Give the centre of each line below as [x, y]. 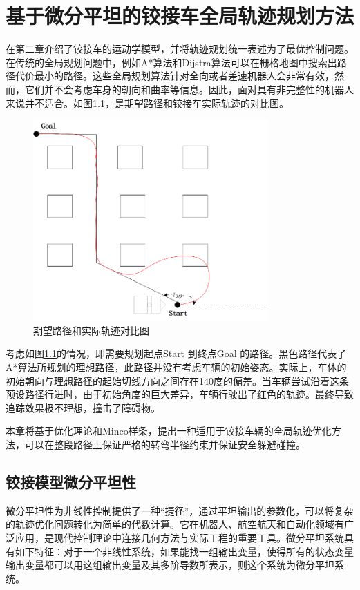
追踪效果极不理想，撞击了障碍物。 [83, 407]
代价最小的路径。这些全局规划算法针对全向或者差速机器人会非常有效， [174, 76]
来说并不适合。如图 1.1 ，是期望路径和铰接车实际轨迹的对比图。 [147, 103]
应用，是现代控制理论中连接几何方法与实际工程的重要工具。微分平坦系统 [179, 538]
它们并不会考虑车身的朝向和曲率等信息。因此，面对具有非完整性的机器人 [189, 89]
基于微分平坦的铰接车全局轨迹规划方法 [180, 16]
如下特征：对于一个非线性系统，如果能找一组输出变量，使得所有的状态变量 [184, 551]
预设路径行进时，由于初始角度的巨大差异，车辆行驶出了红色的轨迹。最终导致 [180, 394]
